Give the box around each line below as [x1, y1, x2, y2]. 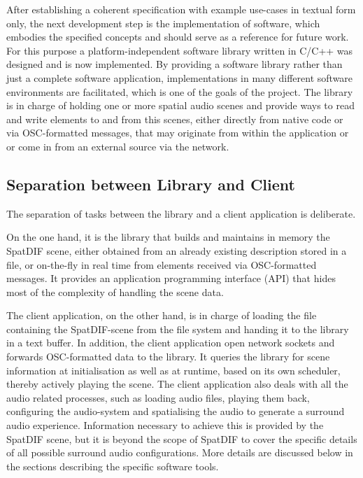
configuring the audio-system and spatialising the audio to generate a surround [6, 404, 345, 419]
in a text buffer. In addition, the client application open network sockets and [6, 335, 335, 350]
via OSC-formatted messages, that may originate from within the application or [6, 125, 349, 140]
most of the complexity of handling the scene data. [6, 284, 224, 299]
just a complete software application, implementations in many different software [6, 70, 353, 85]
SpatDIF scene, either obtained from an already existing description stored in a [6, 243, 347, 258]
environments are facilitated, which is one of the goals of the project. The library [6, 84, 353, 99]
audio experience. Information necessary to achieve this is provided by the [6, 418, 324, 433]
